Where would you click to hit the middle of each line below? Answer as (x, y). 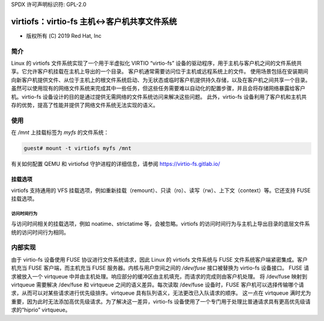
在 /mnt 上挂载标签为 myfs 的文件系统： (60, 132)
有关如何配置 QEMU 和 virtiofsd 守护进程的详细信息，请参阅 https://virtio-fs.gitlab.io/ (115, 164)
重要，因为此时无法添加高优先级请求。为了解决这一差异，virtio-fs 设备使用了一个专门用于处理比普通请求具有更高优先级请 (161, 301)
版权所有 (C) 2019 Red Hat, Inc (64, 35)
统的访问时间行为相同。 (40, 232)
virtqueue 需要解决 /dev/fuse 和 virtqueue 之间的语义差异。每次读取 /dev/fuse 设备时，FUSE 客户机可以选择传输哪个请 (157, 284)
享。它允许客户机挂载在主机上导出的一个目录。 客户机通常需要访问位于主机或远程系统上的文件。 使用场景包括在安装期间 (160, 71)
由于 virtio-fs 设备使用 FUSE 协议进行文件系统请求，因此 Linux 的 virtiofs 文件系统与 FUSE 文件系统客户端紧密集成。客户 (160, 259)
